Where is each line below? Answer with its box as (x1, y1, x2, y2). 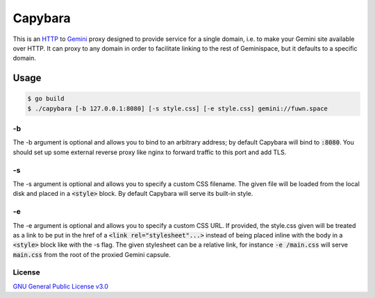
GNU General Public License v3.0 (12, 282, 109, 290)
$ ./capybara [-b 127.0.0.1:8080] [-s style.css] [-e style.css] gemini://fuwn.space (27, 104, 328, 113)
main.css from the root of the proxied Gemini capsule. (12, 250, 172, 258)
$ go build (27, 94, 65, 103)
